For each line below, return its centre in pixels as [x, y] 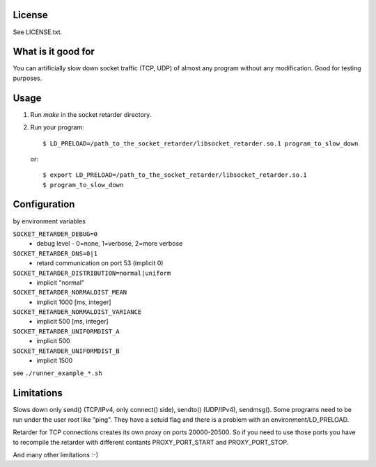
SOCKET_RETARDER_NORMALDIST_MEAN [70, 293]
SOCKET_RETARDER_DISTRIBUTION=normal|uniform [92, 273]
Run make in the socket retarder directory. [91, 114]
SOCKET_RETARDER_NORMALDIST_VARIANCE [77, 312]
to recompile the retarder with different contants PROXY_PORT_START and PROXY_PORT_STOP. [151, 442]
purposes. [28, 78]
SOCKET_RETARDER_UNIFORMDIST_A [66, 331]
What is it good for [54, 52]
